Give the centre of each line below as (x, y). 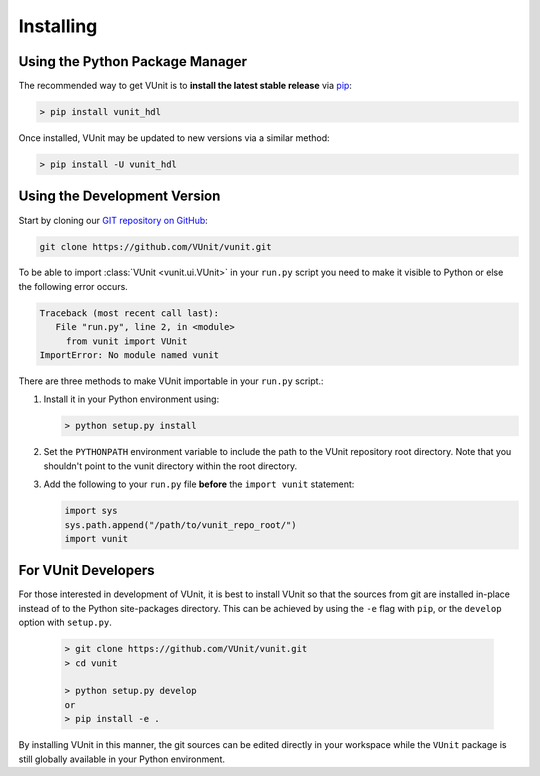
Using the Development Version (119, 196)
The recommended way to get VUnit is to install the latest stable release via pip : (185, 86)
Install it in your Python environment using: (131, 399)
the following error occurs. (73, 286)
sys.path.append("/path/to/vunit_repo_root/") (180, 524)
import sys (91, 511)
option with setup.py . (65, 622)
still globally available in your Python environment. (121, 759)
